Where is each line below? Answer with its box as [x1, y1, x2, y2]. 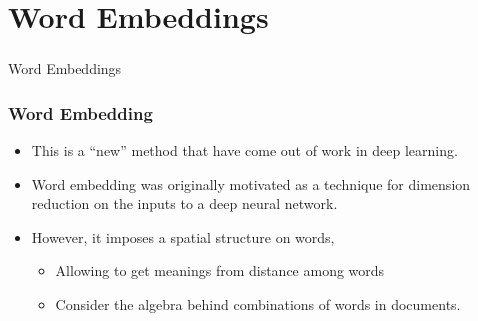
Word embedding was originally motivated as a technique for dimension [31, 173, 471, 194]
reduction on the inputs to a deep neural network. [31, 193, 338, 214]
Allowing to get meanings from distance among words [55, 260, 385, 281]
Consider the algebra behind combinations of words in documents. [55, 294, 461, 315]
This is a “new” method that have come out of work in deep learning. [31, 140, 458, 161]
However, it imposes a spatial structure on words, [31, 226, 335, 247]
